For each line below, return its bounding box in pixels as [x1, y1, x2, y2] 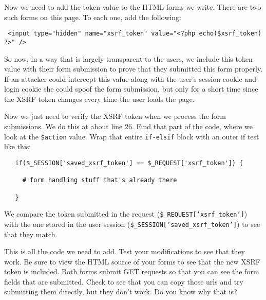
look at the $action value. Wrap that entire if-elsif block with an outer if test [4, 131, 259, 142]
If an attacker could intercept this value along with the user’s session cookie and [4, 73, 256, 84]
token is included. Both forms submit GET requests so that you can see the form [4, 266, 259, 277]
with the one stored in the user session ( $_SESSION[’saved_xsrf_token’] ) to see [4, 218, 260, 229]
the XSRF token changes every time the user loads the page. [4, 93, 195, 104]
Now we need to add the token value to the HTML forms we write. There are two [4, 2, 261, 12]
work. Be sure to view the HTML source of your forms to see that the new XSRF [4, 256, 260, 267]
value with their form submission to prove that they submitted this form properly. [4, 63, 263, 74]
